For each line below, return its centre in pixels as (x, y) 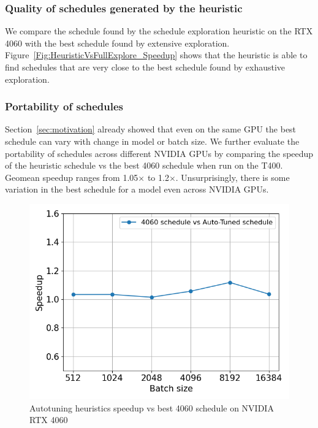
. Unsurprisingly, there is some (233, 177)
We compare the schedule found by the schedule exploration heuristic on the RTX (159, 31)
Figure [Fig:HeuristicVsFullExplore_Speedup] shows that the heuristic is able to (156, 55)
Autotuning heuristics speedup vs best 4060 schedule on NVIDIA (152, 407)
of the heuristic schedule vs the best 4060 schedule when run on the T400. (144, 165)
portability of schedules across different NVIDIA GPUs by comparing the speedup (159, 153)
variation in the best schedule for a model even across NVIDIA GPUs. (137, 189)
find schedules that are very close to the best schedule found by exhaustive (145, 67)
